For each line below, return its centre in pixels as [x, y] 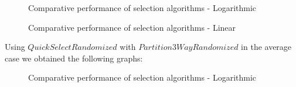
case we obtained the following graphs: [74, 58]
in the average [266, 47]
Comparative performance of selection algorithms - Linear [132, 27]
